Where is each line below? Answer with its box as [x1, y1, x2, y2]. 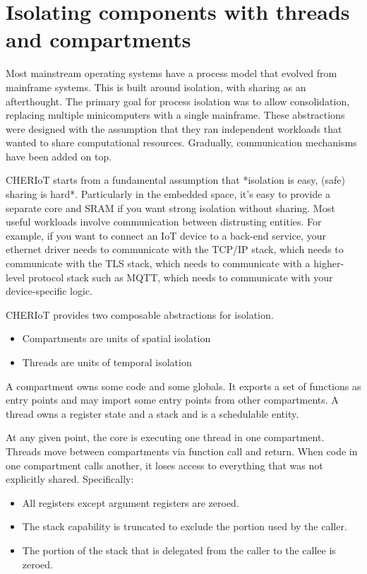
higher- [313, 256, 344, 271]
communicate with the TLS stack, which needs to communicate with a [6, 256, 311, 271]
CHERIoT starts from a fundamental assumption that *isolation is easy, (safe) [6, 172, 345, 187]
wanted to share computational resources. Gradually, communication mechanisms [6, 135, 357, 150]
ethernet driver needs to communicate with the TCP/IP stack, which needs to [6, 242, 344, 257]
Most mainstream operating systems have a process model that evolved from [6, 66, 337, 81]
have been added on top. [6, 148, 112, 163]
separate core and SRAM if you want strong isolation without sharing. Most [6, 200, 335, 215]
